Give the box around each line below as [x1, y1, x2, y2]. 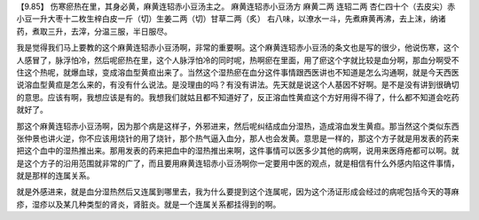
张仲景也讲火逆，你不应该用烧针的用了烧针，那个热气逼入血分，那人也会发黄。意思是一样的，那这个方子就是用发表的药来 [16, 133, 459, 144]
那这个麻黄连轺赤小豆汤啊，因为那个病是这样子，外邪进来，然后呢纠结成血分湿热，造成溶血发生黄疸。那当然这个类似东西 [16, 121, 459, 131]
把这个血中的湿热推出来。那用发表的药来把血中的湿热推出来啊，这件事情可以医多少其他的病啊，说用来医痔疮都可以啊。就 [16, 145, 459, 156]
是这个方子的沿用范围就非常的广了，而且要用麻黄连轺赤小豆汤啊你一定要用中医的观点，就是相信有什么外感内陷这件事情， [16, 158, 459, 169]
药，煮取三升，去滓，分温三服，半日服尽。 [16, 26, 172, 36]
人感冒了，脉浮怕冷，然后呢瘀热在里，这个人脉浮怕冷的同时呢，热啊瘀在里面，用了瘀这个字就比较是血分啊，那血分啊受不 [16, 54, 459, 66]
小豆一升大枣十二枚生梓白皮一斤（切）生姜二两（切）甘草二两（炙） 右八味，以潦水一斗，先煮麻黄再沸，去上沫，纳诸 [16, 13, 446, 24]
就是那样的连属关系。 [16, 170, 95, 181]
